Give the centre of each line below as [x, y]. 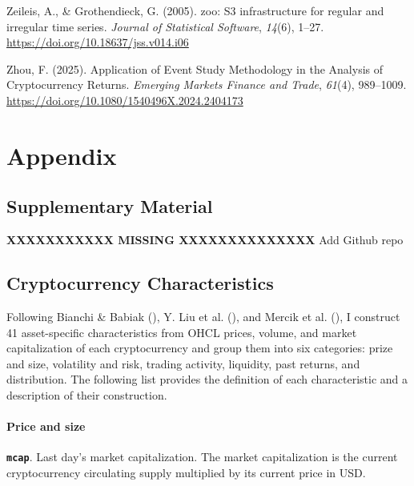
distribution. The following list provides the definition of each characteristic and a [207, 379]
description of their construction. [87, 394]
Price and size [46, 426]
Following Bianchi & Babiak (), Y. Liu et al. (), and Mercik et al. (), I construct [203, 316]
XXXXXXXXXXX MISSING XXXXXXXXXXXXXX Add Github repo [205, 240]
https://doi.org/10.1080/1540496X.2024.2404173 [125, 100]
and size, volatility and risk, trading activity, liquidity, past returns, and [183, 363]
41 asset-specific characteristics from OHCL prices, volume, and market [182, 332]
